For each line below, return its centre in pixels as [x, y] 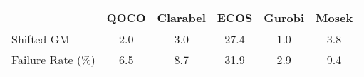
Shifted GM [41, 39]
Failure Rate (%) [53, 60]
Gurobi [284, 17]
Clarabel [181, 17]
